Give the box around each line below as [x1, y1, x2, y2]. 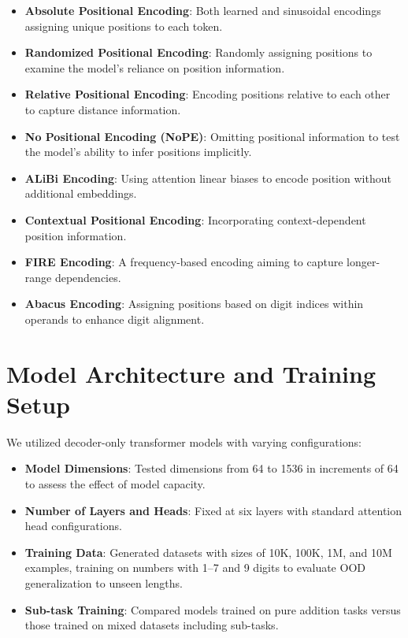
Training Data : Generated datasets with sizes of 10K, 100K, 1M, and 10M [24, 543, 392, 560]
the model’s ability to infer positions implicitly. [24, 143, 252, 160]
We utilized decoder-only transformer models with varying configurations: [6, 433, 362, 450]
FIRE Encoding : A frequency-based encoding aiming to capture [24, 254, 343, 270]
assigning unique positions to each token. [24, 17, 223, 34]
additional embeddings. [24, 185, 137, 202]
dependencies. [54, 269, 121, 285]
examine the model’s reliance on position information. [24, 59, 285, 76]
